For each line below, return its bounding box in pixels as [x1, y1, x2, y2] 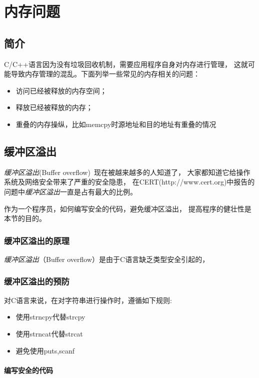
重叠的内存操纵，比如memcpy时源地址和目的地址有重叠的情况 [15, 118, 216, 129]
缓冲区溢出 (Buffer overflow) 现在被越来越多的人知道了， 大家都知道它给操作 [4, 166, 250, 177]
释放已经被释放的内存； [15, 102, 93, 112]
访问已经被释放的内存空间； [15, 85, 107, 95]
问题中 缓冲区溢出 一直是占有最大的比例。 [4, 186, 137, 196]
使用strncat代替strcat [15, 328, 83, 338]
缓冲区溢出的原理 [4, 234, 69, 246]
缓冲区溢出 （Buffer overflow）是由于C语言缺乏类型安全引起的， [4, 253, 209, 264]
